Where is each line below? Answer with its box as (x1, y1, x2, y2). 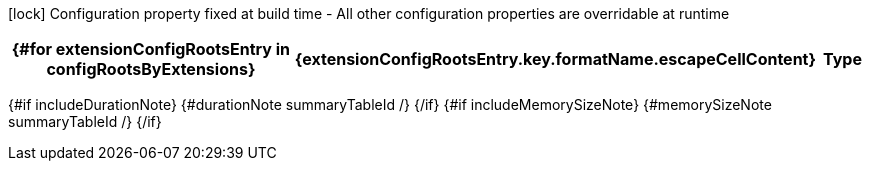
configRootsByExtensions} (46, 59, 256, 79)
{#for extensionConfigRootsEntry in (11, 39, 291, 59)
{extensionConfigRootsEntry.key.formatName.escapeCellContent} (294, 49, 816, 69)
